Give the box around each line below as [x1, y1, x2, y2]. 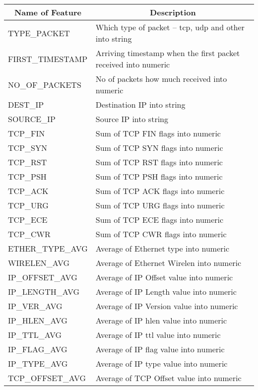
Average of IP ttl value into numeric [95, 329, 221, 340]
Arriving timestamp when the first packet [95, 47, 240, 59]
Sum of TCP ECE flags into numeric [95, 214, 224, 225]
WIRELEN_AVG [8, 257, 70, 268]
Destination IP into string [95, 99, 186, 110]
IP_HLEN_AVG [8, 315, 67, 326]
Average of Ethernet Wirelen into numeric [95, 257, 242, 268]
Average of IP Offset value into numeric [95, 271, 233, 283]
